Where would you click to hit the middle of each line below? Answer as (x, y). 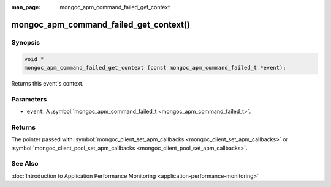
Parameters (29, 99)
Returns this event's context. (48, 83)
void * (34, 59)
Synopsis (25, 42)
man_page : (26, 7)
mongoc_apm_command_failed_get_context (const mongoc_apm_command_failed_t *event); (155, 68)
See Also (25, 164)
